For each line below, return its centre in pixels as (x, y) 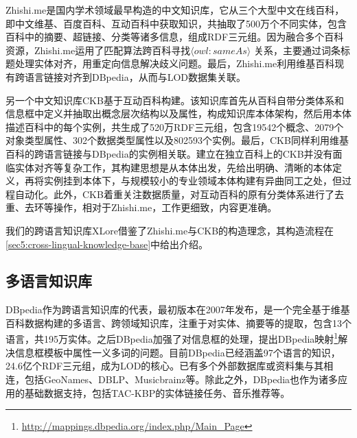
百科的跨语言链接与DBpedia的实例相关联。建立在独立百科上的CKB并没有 (169, 153)
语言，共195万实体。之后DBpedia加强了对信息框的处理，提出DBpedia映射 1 (172, 338)
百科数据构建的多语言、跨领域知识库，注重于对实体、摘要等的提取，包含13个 (178, 323)
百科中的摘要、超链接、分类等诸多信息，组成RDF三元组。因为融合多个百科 (175, 37)
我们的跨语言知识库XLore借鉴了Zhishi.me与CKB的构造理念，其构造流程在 (170, 230)
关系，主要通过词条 (297, 50)
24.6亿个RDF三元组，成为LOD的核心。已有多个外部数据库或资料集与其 (165, 366)
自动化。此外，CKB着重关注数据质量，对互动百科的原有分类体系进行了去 (179, 194)
